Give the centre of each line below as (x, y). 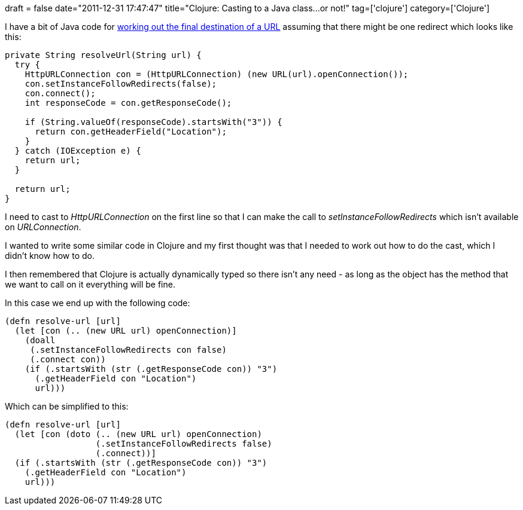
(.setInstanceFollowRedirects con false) (128, 350)
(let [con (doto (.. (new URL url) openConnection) (138, 434)
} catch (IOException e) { (78, 151)
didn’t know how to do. (50, 256)
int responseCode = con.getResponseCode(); (128, 103)
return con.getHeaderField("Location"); (131, 132)
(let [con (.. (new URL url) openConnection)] (126, 331)
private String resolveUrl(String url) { (103, 55)
